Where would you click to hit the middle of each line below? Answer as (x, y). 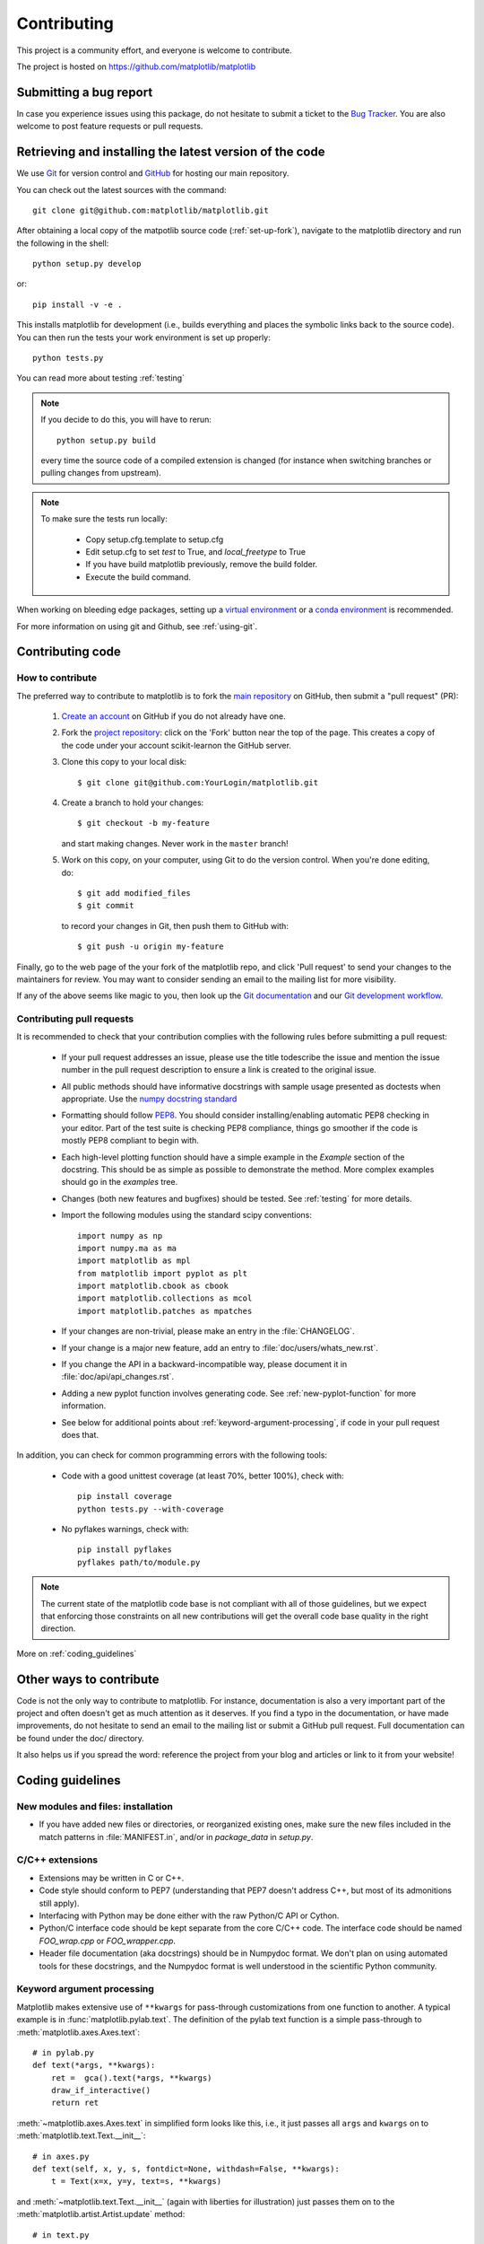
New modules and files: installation (95, 1806)
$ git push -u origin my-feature (151, 947)
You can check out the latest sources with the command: (122, 189)
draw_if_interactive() (101, 2091)
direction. (58, 1628)
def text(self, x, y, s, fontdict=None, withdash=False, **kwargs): (186, 2169)
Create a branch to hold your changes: (133, 802)
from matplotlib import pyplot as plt (163, 1273)
